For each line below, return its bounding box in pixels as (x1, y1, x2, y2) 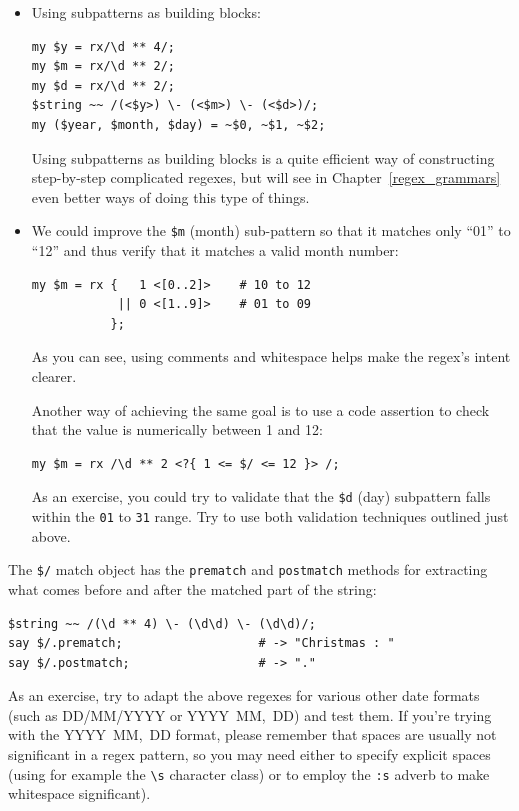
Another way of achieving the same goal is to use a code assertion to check (31, 399, 490, 420)
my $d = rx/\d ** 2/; (31, 78, 175, 93)
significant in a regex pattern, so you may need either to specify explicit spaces (8, 744, 491, 765)
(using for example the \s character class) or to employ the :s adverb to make (8, 763, 490, 784)
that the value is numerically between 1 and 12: (31, 419, 323, 440)
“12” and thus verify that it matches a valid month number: (31, 240, 399, 260)
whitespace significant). (8, 783, 151, 804)
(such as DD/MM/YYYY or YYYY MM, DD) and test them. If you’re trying (8, 704, 492, 725)
